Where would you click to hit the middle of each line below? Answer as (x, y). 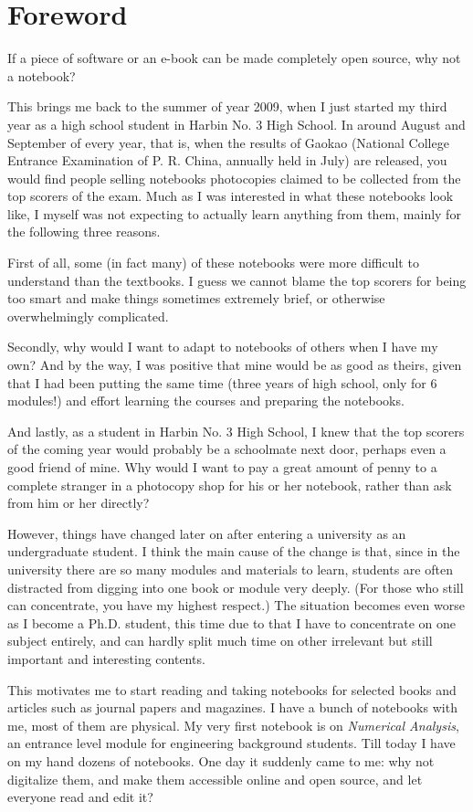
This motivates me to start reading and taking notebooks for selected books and (232, 689)
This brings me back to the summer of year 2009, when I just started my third (227, 106)
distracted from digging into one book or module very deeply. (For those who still (236, 587)
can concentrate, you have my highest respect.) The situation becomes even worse (236, 605)
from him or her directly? (79, 503)
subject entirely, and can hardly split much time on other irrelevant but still (220, 641)
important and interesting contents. (106, 658)
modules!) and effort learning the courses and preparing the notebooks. (206, 401)
